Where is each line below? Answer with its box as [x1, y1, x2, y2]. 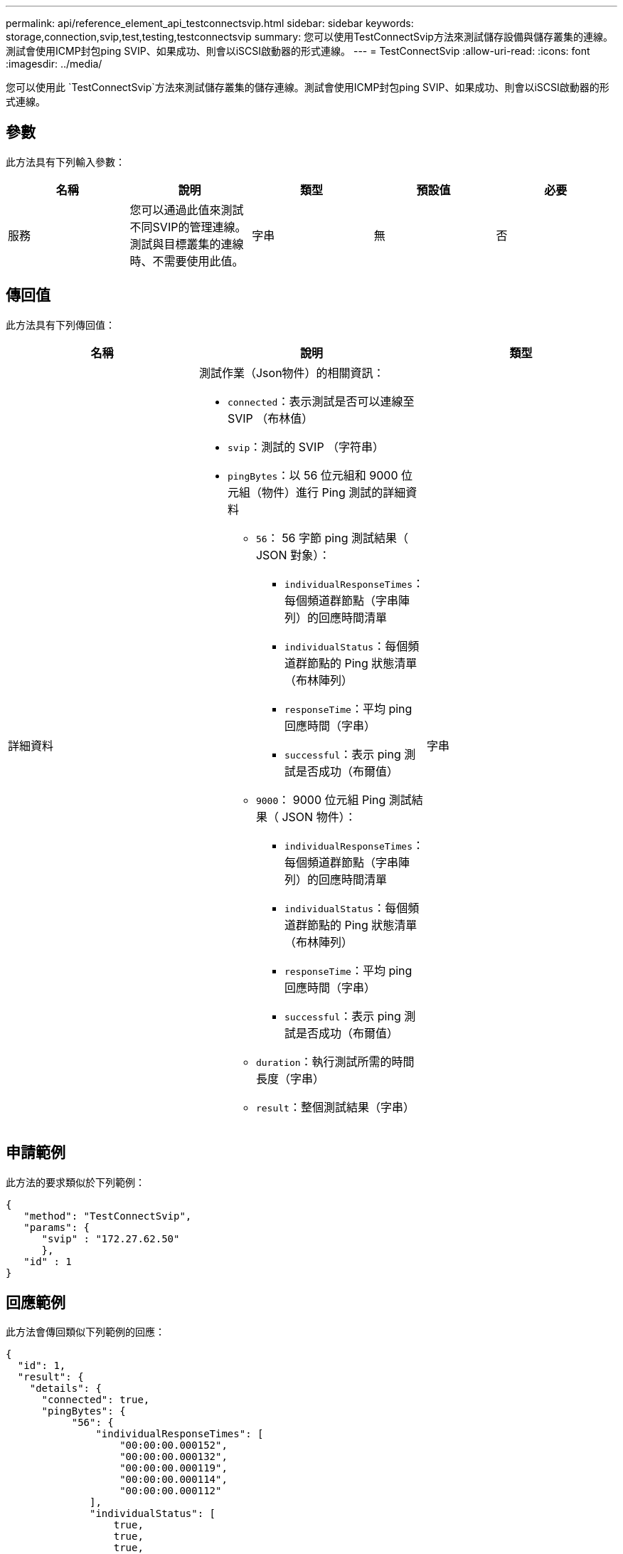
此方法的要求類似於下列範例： [6, 1175, 145, 1188]
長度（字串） [255, 1071, 324, 1086]
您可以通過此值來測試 [129, 202, 244, 217]
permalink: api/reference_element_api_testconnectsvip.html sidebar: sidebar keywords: [6, 17, 414, 29]
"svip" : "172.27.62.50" [41, 1232, 180, 1244]
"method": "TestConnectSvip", [23, 1210, 192, 1222]
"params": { [23, 1221, 90, 1233]
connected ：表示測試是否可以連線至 [227, 393, 415, 408]
